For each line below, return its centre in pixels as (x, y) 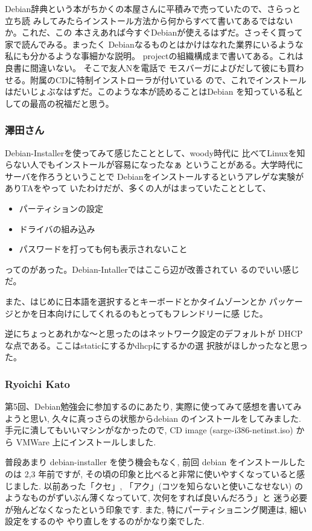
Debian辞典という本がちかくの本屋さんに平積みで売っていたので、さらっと (153, 8)
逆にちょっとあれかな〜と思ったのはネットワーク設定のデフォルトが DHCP (154, 333)
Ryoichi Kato (38, 383)
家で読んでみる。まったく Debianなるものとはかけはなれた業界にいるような (154, 44)
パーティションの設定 (61, 208)
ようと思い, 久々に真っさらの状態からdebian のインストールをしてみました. (153, 418)
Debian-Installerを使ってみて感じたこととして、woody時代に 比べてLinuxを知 (155, 152)
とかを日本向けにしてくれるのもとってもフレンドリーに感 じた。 (140, 313)
